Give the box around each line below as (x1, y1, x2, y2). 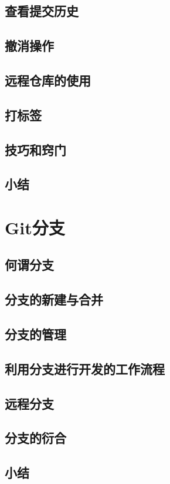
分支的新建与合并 (5, 290, 103, 309)
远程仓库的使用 (5, 71, 91, 89)
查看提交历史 (5, 2, 79, 20)
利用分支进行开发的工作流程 (5, 359, 165, 377)
